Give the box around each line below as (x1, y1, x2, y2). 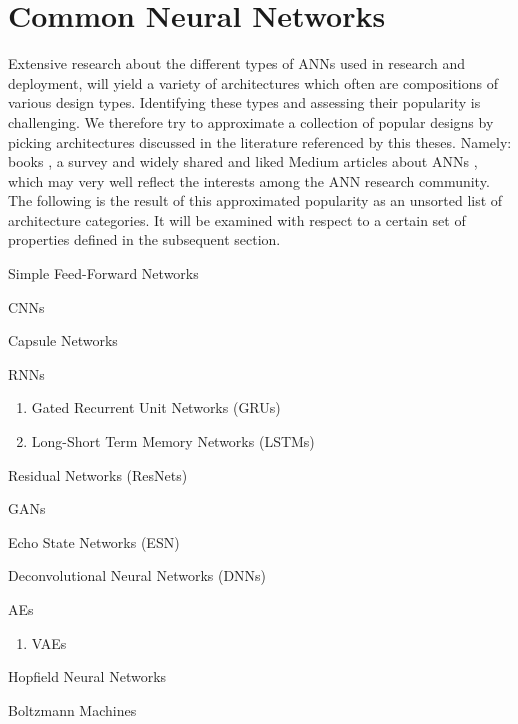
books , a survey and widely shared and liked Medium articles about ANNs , (8, 151, 478, 172)
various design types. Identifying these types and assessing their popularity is (8, 92, 481, 113)
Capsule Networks (8, 330, 118, 351)
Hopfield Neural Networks (8, 666, 167, 687)
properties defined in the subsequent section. (8, 229, 281, 250)
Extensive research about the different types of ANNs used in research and (8, 53, 466, 74)
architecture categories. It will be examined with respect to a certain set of (8, 209, 466, 230)
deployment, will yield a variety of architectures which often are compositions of (8, 72, 498, 93)
